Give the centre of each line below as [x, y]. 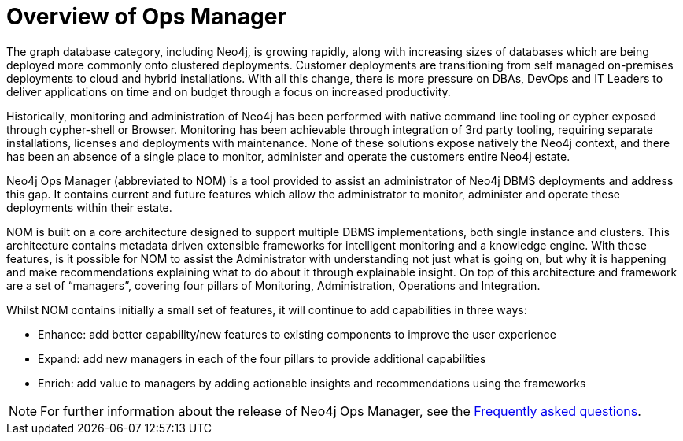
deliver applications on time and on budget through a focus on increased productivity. [229, 91]
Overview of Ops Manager [146, 17]
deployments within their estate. [89, 207]
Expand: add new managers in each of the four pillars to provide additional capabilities [262, 358]
